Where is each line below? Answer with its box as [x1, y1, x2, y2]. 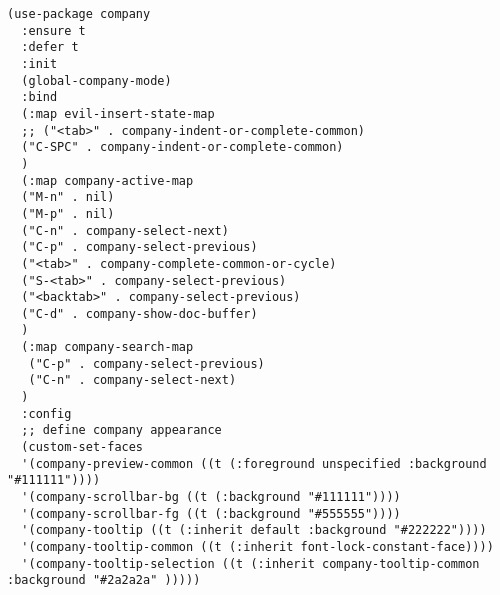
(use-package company [7, 7, 151, 21]
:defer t [21, 40, 79, 55]
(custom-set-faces [21, 440, 144, 455]
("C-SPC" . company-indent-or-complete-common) [21, 140, 344, 155]
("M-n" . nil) [21, 190, 115, 205]
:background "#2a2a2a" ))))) [7, 573, 201, 588]
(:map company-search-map [21, 340, 194, 355]
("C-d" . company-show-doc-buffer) [21, 306, 258, 321]
